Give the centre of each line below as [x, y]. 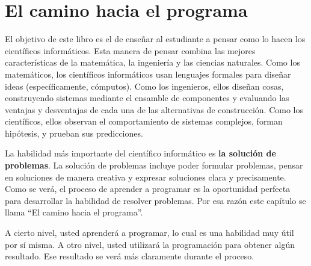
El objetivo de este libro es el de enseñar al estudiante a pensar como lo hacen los [155, 39]
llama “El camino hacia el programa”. [74, 212]
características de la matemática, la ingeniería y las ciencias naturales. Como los [152, 62]
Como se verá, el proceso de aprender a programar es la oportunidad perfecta [148, 189]
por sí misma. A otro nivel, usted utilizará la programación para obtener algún [150, 244]
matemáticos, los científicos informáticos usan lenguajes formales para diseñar [148, 74]
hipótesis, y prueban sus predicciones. [74, 133]
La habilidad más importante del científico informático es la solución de [140, 153]
